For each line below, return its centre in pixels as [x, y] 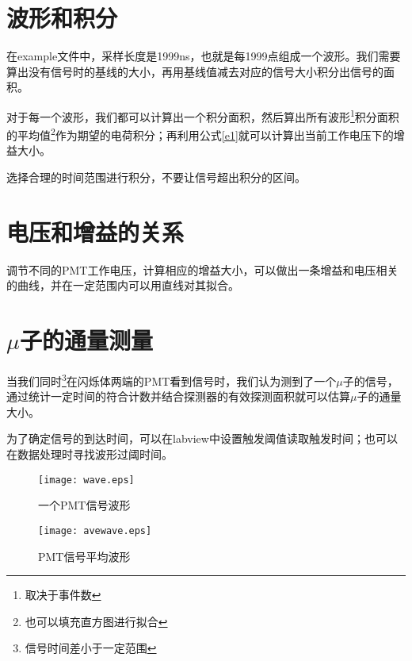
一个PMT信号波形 [84, 505]
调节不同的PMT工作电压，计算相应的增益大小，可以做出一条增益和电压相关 [202, 269]
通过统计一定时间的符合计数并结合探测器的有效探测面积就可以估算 [178, 396]
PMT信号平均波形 [84, 556]
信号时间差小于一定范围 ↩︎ [91, 648]
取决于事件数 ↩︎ [63, 595]
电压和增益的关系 [95, 231]
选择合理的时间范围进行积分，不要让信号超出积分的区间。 [156, 177]
